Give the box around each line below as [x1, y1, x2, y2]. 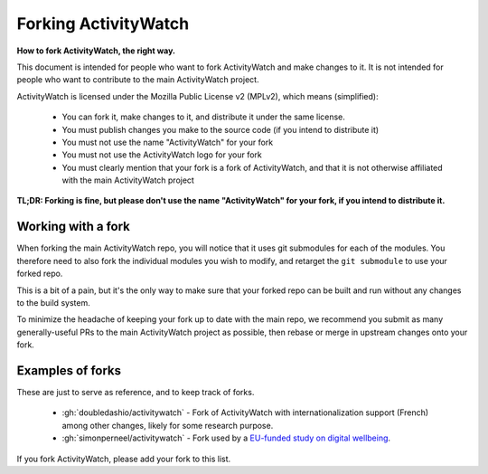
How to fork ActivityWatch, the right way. [16, 45, 176, 56]
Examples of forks [16, 363, 122, 378]
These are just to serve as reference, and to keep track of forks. [16, 387, 255, 397]
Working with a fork [16, 219, 131, 234]
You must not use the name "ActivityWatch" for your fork [61, 137, 274, 147]
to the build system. [16, 297, 90, 308]
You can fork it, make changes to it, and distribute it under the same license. [61, 111, 345, 122]
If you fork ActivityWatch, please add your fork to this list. [16, 453, 231, 464]
